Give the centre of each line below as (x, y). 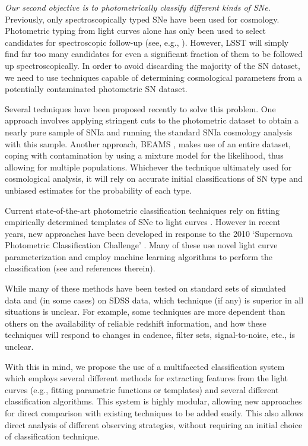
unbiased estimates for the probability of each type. (98, 190)
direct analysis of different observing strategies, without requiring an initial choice (154, 424)
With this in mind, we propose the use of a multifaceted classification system (145, 366)
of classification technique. (52, 436)
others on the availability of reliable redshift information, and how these (136, 323)
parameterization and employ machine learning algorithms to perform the (139, 256)
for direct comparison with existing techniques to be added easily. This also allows (154, 413)
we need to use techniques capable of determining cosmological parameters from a (153, 77)
